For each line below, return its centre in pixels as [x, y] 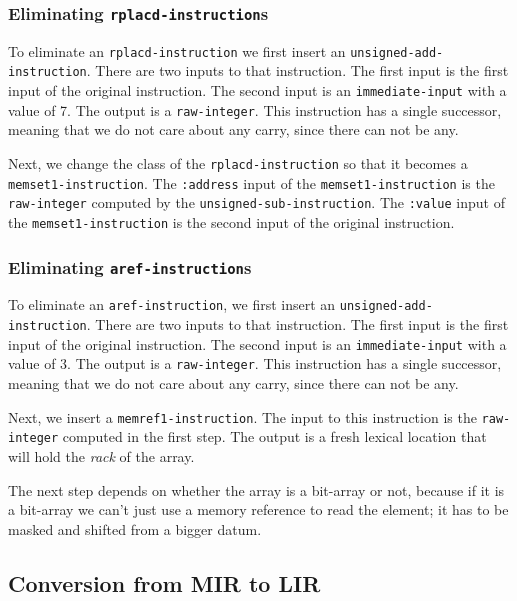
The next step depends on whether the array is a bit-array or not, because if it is [256, 489]
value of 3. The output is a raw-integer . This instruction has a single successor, [255, 363]
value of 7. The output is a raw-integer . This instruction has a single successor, [255, 109]
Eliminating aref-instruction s [130, 266]
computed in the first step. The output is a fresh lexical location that [274, 436]
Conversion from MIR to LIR [164, 582]
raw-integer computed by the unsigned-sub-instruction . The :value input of [256, 202]
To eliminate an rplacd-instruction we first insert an [177, 50]
